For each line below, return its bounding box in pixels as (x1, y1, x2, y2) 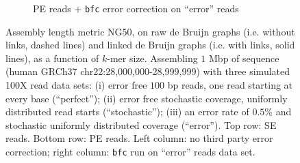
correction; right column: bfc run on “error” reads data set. (5, 145, 255, 158)
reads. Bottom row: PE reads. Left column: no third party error (5, 131, 273, 145)
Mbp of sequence (209, 50, 279, 65)
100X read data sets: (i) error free (5, 78, 147, 92)
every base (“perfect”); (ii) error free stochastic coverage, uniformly (5, 91, 288, 105)
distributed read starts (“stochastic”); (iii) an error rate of (5, 104, 249, 119)
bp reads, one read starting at (167, 78, 293, 92)
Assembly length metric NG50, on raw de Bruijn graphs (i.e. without (5, 24, 295, 38)
